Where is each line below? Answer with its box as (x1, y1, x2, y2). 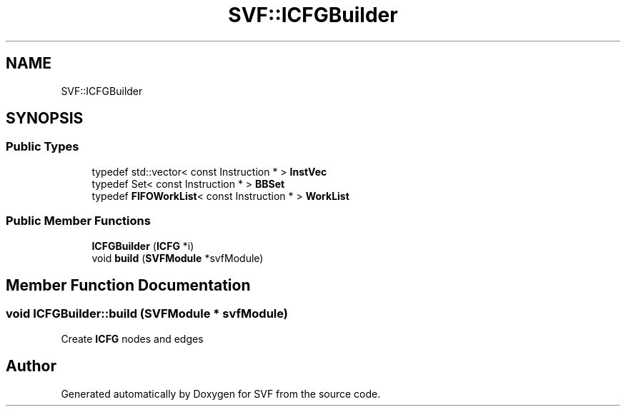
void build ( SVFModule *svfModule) (91, 251, 264, 264)
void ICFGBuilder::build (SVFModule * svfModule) (6, 306, 288, 321)
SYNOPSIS (6, 109, 84, 128)
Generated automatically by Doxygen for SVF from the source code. (61, 387, 381, 400)
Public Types (6, 139, 79, 154)
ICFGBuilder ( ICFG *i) (91, 239, 194, 252)
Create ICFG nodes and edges (61, 332, 204, 345)
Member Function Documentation (6, 276, 251, 294)
